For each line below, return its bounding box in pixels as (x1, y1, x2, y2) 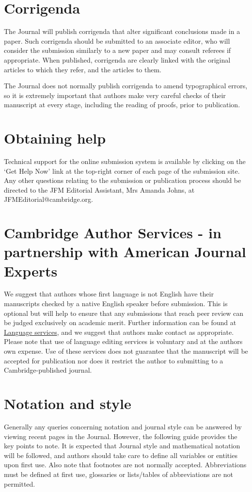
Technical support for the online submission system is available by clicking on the (4, 156, 246, 166)
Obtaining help (4, 128, 106, 148)
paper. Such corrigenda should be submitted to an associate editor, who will (4, 35, 230, 46)
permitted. (4, 478, 35, 489)
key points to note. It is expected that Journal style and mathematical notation (4, 441, 240, 451)
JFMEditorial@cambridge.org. (4, 194, 93, 204)
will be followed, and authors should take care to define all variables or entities (4, 450, 237, 460)
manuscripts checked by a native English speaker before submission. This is (4, 298, 228, 309)
